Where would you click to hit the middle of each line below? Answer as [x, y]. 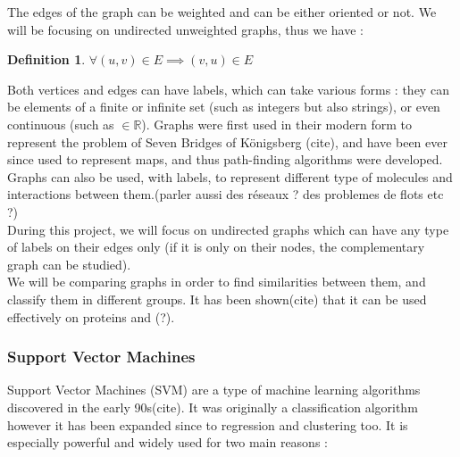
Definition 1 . [46, 59]
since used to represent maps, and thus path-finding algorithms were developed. [225, 159]
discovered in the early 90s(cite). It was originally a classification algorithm [213, 407]
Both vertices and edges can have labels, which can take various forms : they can [228, 89]
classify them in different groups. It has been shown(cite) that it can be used [217, 299]
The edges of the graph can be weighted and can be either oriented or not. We [222, 12]
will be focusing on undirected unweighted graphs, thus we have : [185, 29]
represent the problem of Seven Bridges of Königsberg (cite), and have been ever [227, 141]
